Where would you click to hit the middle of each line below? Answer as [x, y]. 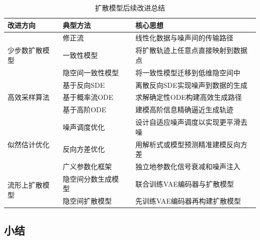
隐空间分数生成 [87, 178]
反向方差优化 [84, 149]
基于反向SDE [84, 85]
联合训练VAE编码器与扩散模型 [184, 183]
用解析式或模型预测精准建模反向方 [191, 144]
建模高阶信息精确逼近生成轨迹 [184, 110]
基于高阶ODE [84, 110]
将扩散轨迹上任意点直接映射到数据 [191, 50]
